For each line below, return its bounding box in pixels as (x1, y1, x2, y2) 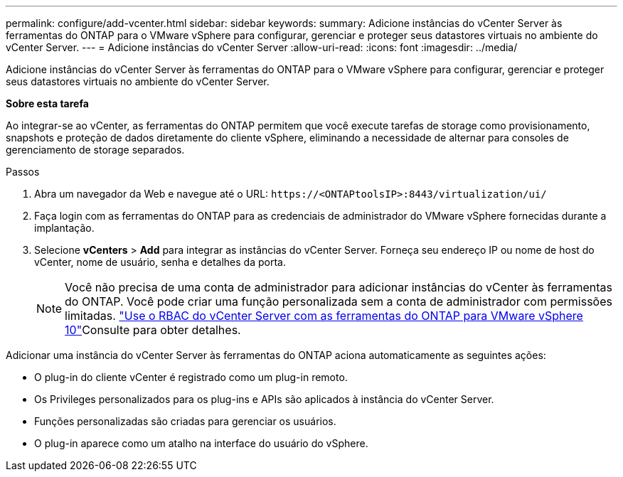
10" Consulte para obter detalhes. (65, 323, 241, 337)
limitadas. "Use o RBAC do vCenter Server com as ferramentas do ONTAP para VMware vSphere (65, 309, 583, 323)
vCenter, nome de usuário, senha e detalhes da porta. (34, 256, 286, 268)
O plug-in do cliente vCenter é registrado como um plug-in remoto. (34, 371, 348, 383)
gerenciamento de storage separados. (6, 144, 185, 156)
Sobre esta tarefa (6, 97, 89, 109)
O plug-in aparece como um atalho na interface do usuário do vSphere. (34, 437, 368, 449)
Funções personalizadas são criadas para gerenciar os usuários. (34, 415, 336, 427)
